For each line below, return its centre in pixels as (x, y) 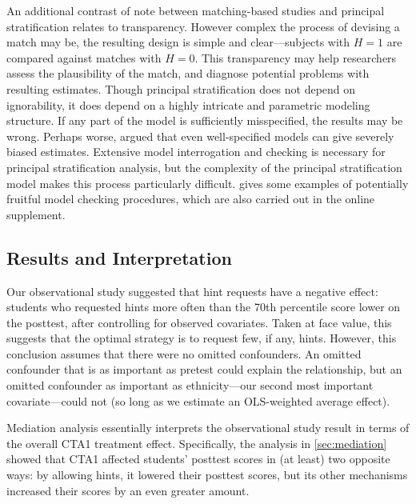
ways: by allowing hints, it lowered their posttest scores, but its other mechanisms (207, 475)
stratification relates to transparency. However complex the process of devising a (203, 26)
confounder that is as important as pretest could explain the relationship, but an (204, 369)
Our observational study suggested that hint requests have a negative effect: (192, 291)
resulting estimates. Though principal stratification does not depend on (181, 88)
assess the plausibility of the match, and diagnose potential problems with (188, 73)
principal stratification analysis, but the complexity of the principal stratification (204, 167)
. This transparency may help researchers (296, 57)
